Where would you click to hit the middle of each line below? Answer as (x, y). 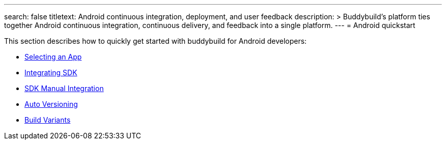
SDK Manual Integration (64, 88)
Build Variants (48, 120)
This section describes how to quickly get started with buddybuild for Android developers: (156, 41)
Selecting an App (53, 57)
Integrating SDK (51, 73)
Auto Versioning (51, 104)
